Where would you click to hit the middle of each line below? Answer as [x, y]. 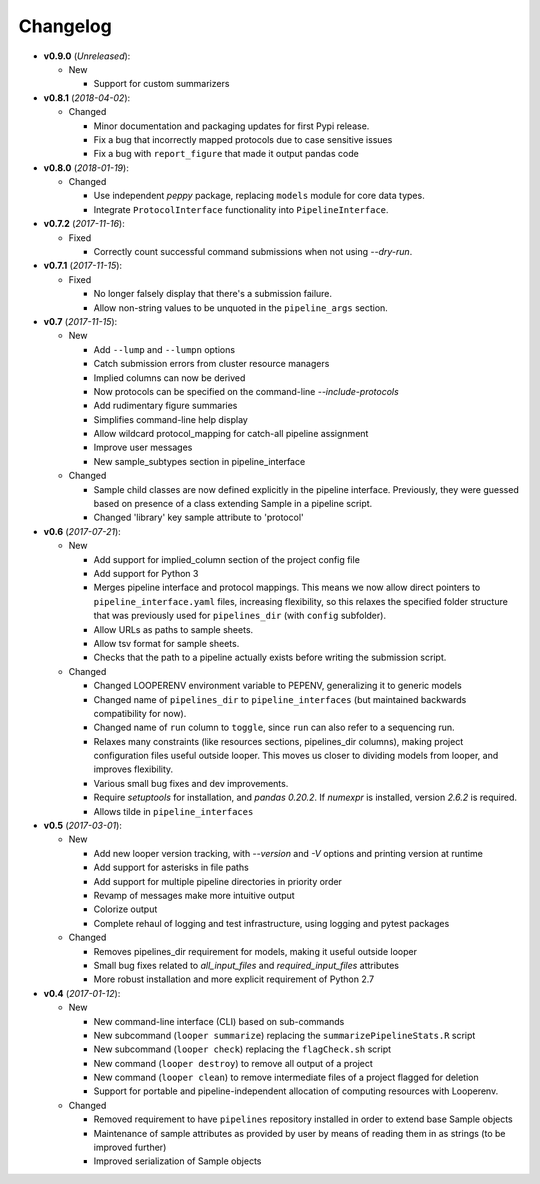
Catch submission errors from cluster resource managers [211, 364]
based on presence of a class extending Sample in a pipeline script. [233, 504]
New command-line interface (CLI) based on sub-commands [219, 1021]
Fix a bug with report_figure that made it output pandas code [226, 154]
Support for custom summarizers [161, 84]
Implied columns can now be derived [169, 377]
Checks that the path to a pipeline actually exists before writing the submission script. [270, 657]
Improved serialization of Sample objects [177, 1161]
